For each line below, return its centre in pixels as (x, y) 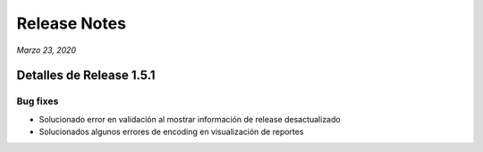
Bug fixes (38, 101)
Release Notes (72, 23)
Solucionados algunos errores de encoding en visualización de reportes (171, 132)
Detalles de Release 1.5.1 (86, 76)
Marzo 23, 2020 (46, 50)
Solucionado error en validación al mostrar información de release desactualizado (190, 119)
